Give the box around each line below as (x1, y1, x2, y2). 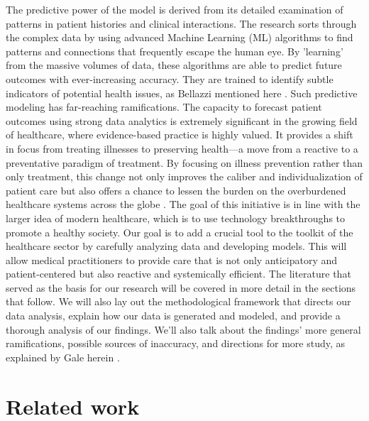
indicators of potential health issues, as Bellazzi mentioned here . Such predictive (6, 85, 358, 100)
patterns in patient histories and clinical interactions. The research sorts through (6, 16, 357, 31)
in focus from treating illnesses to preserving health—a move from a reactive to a (6, 141, 358, 155)
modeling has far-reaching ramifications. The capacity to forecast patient (6, 99, 322, 114)
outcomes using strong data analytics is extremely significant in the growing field (6, 113, 358, 128)
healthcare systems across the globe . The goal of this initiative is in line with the (6, 197, 360, 212)
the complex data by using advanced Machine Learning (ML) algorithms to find (6, 30, 353, 45)
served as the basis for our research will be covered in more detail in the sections (6, 280, 356, 295)
